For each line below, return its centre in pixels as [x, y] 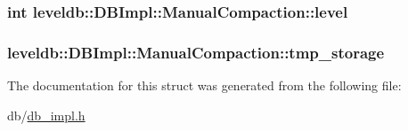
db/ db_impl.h [46, 115]
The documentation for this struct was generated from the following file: [204, 85]
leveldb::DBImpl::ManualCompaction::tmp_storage [196, 52]
